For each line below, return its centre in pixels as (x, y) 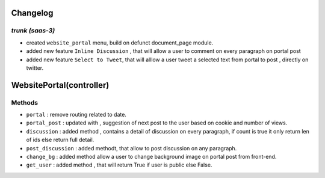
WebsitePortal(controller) (60, 85)
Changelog (32, 13)
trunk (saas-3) (33, 31)
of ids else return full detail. (60, 140)
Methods (25, 102)
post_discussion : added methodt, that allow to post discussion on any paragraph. (132, 148)
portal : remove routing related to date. (76, 115)
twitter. (35, 68)
